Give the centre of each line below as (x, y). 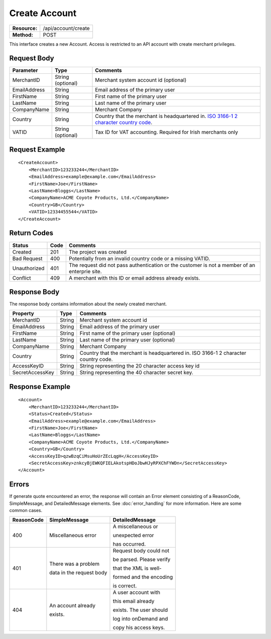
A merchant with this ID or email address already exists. (134, 278)
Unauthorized (28, 268)
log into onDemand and (141, 619)
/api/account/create (66, 28)
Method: (23, 35)
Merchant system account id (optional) (141, 80)
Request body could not (141, 551)
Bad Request (27, 259)
